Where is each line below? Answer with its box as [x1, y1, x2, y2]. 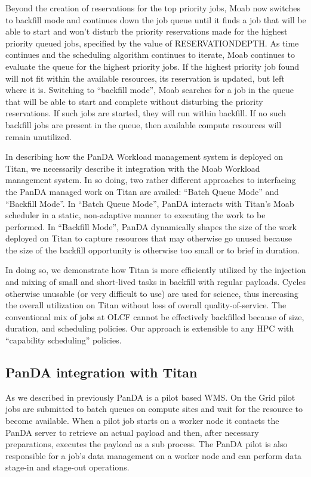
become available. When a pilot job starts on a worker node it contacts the [5, 414, 279, 427]
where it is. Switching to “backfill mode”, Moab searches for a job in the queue [5, 83, 294, 96]
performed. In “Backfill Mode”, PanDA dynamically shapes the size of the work [5, 220, 297, 233]
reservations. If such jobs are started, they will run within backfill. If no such [5, 107, 287, 119]
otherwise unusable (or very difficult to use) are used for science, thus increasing [5, 287, 298, 299]
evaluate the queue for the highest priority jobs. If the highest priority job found [5, 60, 300, 72]
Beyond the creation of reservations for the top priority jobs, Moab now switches [5, 2, 300, 14]
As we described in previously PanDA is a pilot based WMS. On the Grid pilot [5, 391, 295, 403]
